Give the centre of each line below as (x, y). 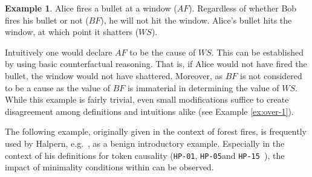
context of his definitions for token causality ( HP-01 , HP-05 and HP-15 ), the (145, 155)
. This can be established (257, 52)
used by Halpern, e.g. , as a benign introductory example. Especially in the (145, 143)
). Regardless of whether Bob (243, 8)
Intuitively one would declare (59, 52)
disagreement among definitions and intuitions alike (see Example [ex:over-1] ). (149, 111)
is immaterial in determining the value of (203, 87)
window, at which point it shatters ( (72, 32)
